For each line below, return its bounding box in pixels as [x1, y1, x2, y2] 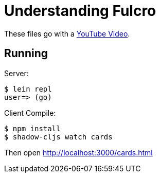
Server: [4, 68, 29, 78]
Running [4, 47, 48, 60]
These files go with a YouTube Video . [4, 29, 130, 38]
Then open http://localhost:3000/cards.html [4, 148, 153, 157]
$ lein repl [4, 84, 52, 93]
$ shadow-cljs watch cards [4, 132, 113, 141]
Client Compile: [4, 108, 56, 117]
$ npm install [4, 124, 61, 133]
